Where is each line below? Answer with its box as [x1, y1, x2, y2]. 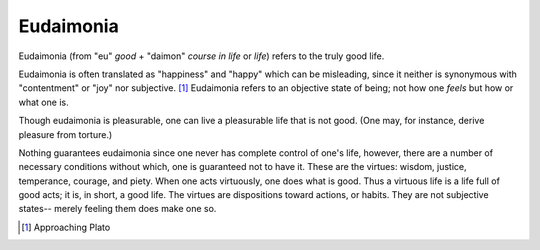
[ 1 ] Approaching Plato [21, 221, 111, 233]
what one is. [18, 96, 69, 108]
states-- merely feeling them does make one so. [18, 203, 217, 215]
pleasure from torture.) [18, 128, 113, 140]
